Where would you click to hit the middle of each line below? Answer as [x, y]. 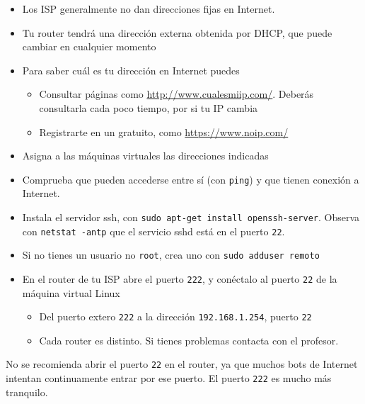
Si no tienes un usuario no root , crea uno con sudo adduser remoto [171, 255]
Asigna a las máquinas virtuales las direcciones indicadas [145, 156]
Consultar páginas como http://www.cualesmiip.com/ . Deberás [176, 94]
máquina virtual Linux [71, 292]
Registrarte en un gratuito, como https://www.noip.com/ [164, 131]
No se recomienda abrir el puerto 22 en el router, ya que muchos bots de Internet [182, 364]
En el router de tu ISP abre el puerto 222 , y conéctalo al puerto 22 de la [180, 278]
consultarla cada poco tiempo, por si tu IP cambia [149, 107]
